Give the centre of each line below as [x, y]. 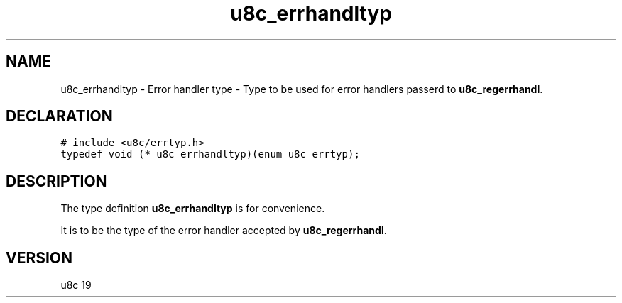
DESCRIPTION [56, 181]
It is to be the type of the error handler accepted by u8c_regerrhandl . [224, 231]
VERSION [39, 258]
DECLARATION [59, 116]
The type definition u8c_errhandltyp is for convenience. [193, 209]
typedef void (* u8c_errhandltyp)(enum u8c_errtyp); [210, 154]
